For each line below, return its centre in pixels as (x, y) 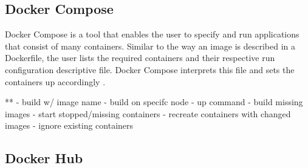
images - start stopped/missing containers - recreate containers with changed (148, 113)
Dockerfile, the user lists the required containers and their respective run (140, 58)
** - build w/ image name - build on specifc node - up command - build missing (154, 102)
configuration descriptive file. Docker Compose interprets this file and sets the (150, 69)
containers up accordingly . (55, 81)
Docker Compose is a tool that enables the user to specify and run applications (152, 34)
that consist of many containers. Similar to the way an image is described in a (150, 46)
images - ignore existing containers (69, 125)
